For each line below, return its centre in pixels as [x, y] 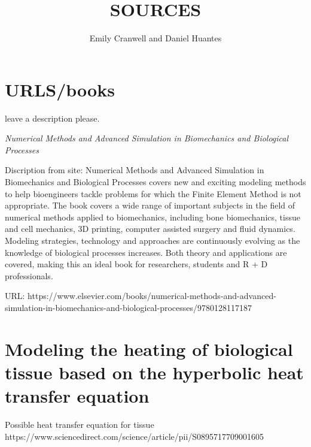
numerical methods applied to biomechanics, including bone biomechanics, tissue [153, 217]
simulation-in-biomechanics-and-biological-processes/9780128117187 [129, 307]
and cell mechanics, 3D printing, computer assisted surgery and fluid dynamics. [150, 229]
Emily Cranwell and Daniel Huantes [155, 38]
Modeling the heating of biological [149, 348]
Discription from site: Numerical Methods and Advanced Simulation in [135, 170]
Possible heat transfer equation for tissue [80, 425]
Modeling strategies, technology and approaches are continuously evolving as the [153, 240]
